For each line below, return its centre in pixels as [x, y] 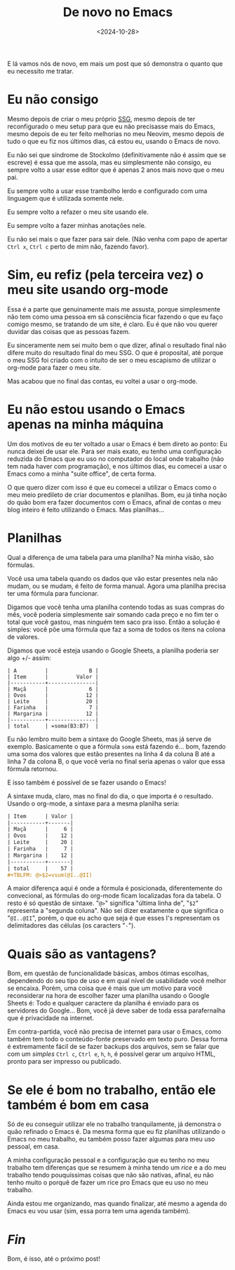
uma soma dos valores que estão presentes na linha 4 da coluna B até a [111, 754]
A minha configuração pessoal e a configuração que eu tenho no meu [108, 1160]
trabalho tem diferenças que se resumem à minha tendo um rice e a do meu [117, 1168]
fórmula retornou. [33, 768]
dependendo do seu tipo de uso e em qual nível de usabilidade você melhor [117, 981]
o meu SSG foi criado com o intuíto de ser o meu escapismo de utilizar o [112, 360]
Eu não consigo [53, 100]
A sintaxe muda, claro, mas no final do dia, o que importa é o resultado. [110, 796]
